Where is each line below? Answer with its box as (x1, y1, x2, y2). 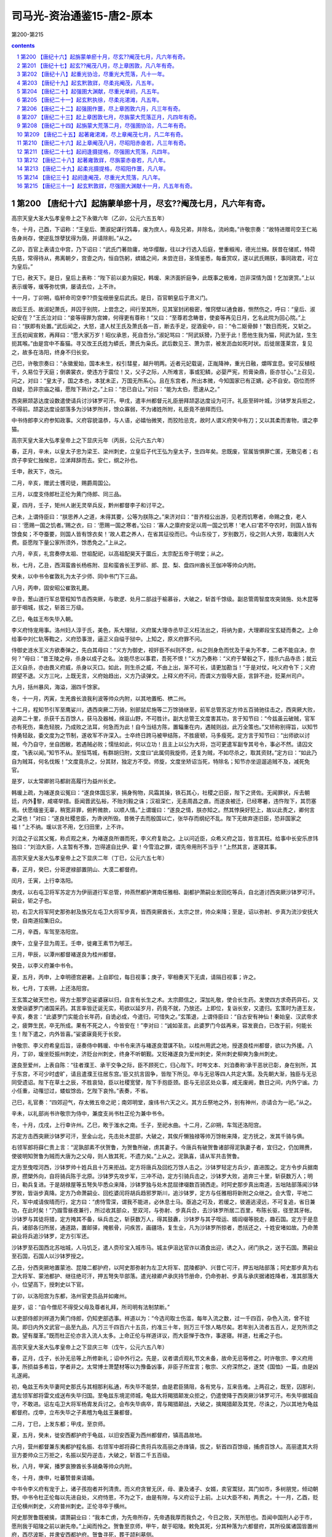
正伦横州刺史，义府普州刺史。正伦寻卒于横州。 (11, 1502, 130, 1509)
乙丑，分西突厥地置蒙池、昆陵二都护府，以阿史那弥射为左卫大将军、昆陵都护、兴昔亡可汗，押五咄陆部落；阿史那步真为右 (11, 1263, 318, 1271)
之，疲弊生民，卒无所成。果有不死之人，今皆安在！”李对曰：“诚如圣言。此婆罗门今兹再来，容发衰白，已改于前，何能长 (11, 1021, 313, 1029)
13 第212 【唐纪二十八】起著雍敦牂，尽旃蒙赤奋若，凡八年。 (17, 157, 169, 164)
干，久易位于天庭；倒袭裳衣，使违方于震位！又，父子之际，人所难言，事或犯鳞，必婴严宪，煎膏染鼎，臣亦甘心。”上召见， (11, 368, 318, 376)
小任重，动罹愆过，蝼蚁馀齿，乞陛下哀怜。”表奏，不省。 (11, 1087, 152, 1094)
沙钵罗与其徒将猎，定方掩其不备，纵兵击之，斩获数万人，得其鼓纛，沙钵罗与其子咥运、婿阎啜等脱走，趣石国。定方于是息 (11, 1215, 318, 1223)
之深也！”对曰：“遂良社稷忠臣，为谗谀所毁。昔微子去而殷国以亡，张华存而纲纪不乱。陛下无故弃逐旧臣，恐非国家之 (11, 815, 302, 822)
